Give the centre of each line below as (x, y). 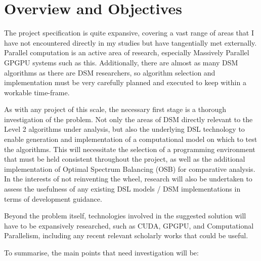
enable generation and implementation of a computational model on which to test (131, 139)
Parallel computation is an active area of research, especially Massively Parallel (127, 52)
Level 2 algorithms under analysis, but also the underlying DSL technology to (124, 129)
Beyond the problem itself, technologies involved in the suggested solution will (125, 216)
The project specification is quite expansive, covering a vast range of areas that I (129, 33)
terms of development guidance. (53, 198)
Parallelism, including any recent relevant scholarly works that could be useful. (126, 235)
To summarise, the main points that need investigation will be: (101, 252)
